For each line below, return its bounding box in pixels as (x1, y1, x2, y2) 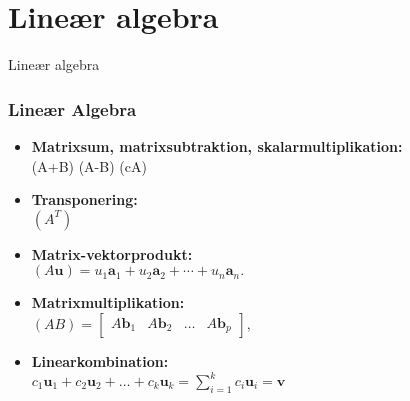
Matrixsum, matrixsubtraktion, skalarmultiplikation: (31, 135, 403, 156)
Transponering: (31, 189, 138, 210)
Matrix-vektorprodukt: (31, 243, 193, 264)
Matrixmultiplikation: (31, 292, 185, 313)
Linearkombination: (31, 350, 169, 371)
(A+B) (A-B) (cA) (31, 155, 147, 176)
